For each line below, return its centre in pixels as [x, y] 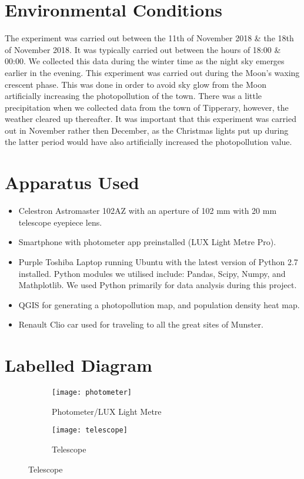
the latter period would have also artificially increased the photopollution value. [148, 142]
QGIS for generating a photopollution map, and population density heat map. [159, 304]
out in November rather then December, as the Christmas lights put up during [147, 130]
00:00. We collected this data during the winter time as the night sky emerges [145, 61]
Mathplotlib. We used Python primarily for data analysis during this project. [158, 285]
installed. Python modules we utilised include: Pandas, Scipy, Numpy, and [152, 273]
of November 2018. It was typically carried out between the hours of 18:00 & [143, 49]
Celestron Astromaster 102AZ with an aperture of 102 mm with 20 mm [148, 211]
